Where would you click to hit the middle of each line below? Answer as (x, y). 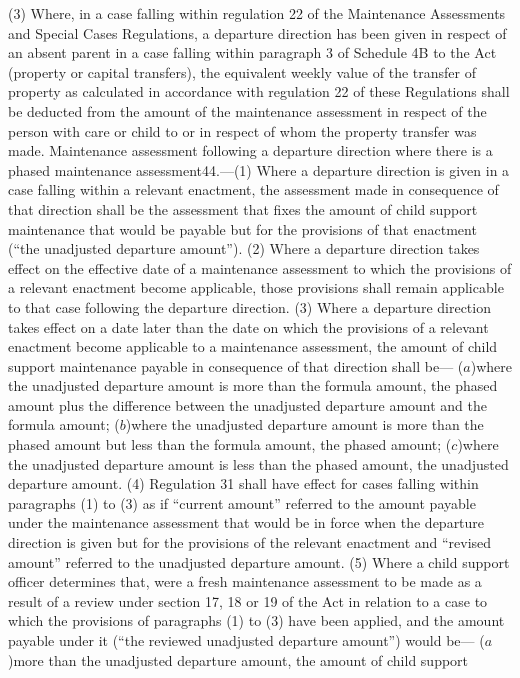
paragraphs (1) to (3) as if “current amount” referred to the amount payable (242, 502)
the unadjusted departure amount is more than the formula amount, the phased (253, 385)
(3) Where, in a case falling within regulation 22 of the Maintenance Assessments (257, 13)
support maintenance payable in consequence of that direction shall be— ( (236, 365)
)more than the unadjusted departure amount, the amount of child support (238, 659)
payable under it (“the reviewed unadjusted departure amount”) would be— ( (246, 640)
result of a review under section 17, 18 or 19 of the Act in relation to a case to (248, 600)
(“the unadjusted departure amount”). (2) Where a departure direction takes (244, 248)
